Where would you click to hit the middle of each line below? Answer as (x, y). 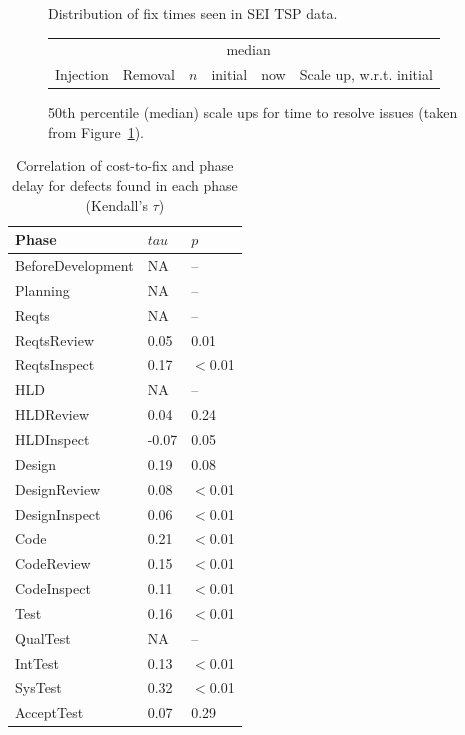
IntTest (37, 662)
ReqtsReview (55, 339)
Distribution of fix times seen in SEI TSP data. (193, 13)
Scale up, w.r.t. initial (366, 74)
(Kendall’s (116, 204)
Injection (82, 74)
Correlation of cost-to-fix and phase (125, 165)
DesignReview (58, 488)
